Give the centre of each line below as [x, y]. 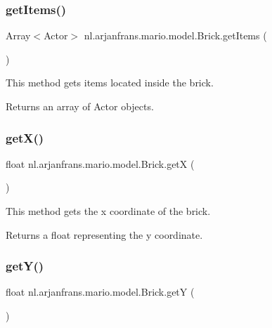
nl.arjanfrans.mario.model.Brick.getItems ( [175, 35]
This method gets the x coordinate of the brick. [108, 211]
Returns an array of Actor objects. [80, 106]
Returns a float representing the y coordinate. [104, 234]
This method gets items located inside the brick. [110, 83]
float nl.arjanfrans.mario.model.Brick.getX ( [100, 163]
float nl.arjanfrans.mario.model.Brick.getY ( [100, 292]
